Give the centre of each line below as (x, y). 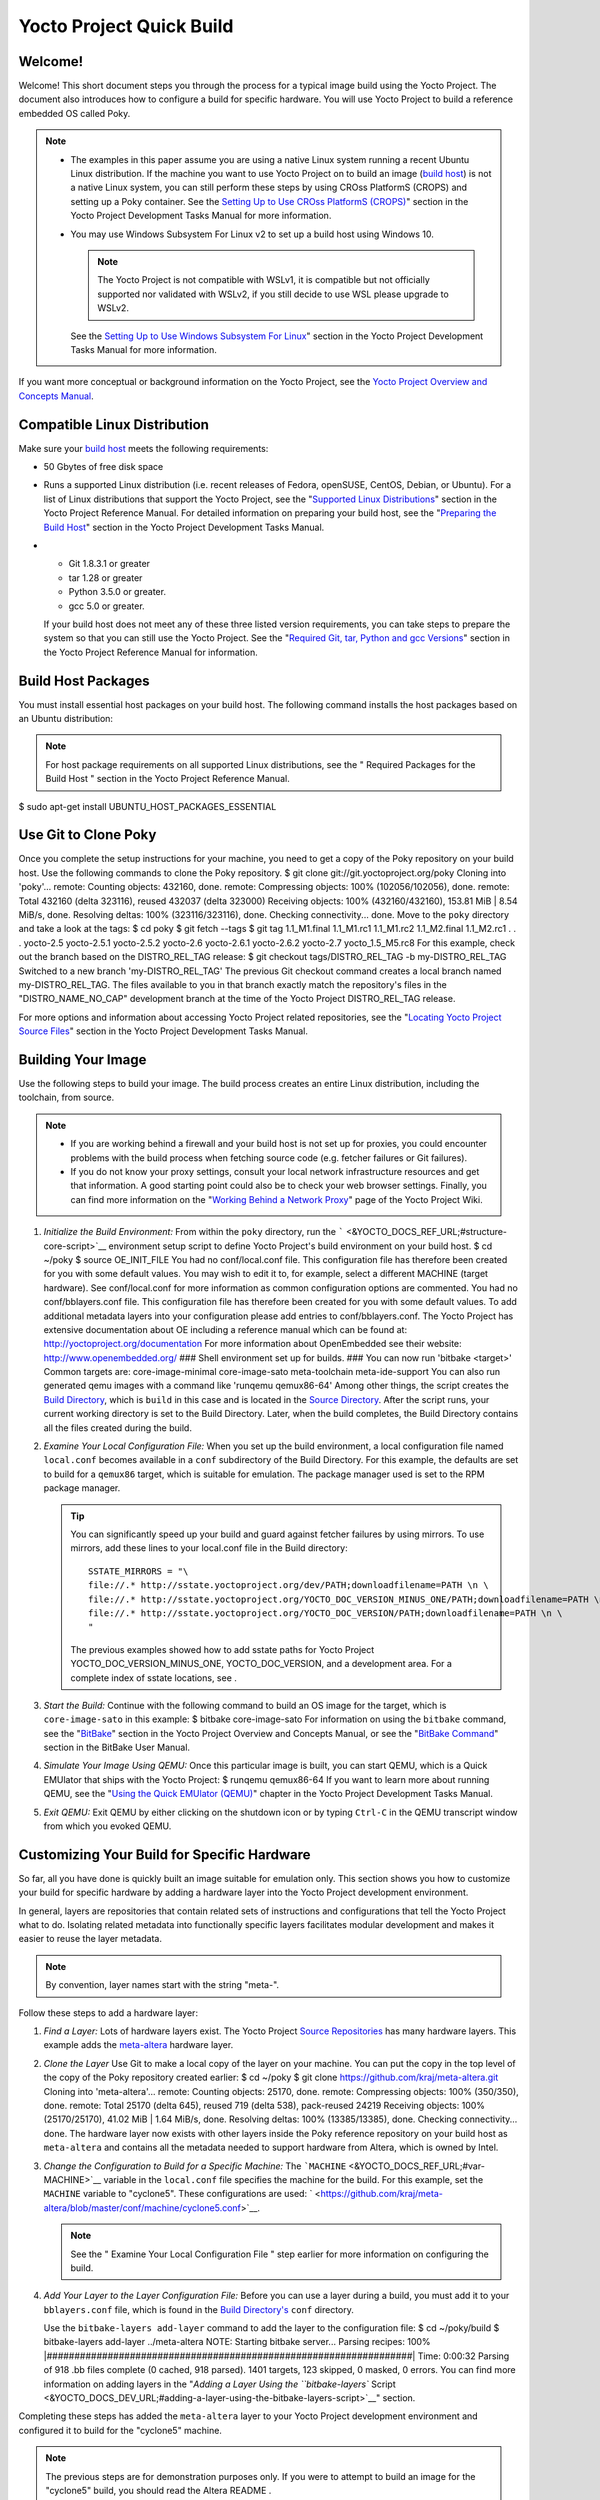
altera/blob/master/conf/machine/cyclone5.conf (142, 2207)
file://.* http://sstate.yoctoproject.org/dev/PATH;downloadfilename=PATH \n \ (288, 1585)
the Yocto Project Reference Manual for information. (151, 652)
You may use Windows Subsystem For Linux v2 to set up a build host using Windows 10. (252, 234)
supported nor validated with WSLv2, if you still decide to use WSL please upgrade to (273, 294)
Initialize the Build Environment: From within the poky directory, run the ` (193, 1232)
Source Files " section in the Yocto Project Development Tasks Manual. (163, 1031)
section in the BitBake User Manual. (116, 1747)
